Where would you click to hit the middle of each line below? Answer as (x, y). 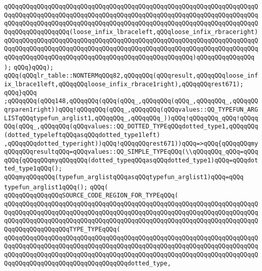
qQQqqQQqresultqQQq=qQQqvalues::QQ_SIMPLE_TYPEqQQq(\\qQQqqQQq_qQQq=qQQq (131, 152)
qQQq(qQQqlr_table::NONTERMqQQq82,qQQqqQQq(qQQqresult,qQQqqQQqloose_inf (131, 76)
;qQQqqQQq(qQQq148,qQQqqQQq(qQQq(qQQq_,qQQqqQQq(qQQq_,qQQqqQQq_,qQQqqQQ (131, 101)
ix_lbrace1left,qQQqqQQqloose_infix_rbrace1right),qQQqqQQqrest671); (124, 84)
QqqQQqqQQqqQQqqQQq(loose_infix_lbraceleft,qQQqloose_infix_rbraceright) (131, 32)
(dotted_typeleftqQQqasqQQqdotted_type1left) (82, 135)
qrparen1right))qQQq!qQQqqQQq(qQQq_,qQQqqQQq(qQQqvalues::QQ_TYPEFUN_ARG (131, 109)
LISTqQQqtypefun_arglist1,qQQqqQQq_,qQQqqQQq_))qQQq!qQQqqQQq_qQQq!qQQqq (131, 118)
